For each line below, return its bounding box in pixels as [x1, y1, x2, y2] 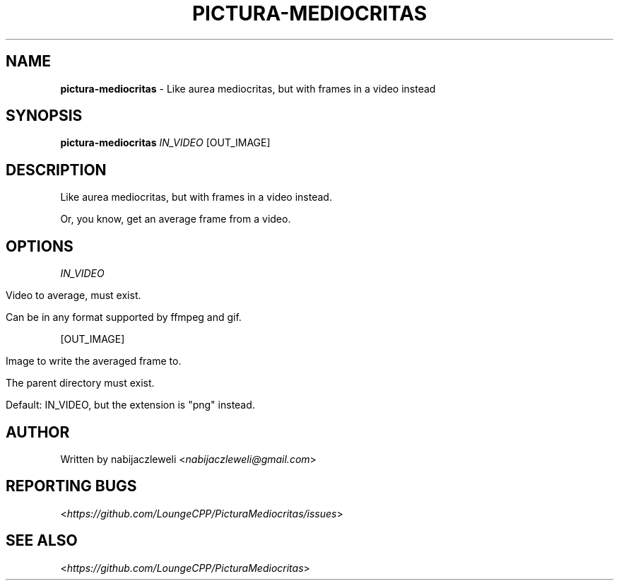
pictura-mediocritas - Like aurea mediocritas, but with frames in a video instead [60, 82, 436, 95]
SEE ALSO [6, 532, 78, 550]
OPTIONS [6, 237, 73, 255]
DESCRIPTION [6, 160, 107, 179]
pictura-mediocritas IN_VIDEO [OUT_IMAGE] [60, 136, 271, 149]
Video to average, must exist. [6, 289, 141, 302]
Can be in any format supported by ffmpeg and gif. [6, 311, 242, 324]
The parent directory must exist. [6, 377, 155, 389]
